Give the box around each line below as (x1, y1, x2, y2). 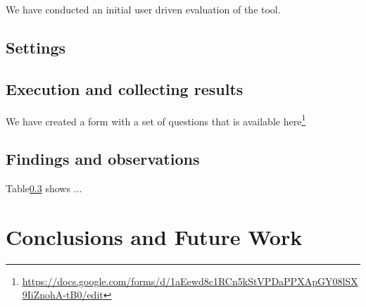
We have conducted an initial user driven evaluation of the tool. (6, 2, 281, 16)
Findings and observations (6, 148, 200, 170)
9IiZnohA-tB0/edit (22, 287, 103, 302)
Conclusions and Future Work (6, 222, 303, 251)
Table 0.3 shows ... (6, 181, 82, 196)
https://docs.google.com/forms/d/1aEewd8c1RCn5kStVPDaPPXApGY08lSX (22, 273, 358, 288)
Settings (6, 36, 65, 58)
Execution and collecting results (6, 77, 244, 99)
